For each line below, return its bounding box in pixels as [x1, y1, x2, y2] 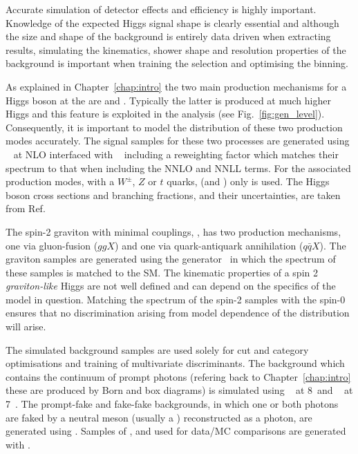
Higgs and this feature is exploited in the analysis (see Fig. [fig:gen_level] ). [6, 106, 325, 121]
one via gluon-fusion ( [6, 238, 98, 252]
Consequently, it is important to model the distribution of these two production [6, 120, 343, 134]
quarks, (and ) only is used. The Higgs [167, 174, 330, 189]
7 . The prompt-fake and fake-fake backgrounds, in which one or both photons [6, 397, 339, 411]
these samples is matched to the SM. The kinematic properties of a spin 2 [6, 265, 318, 279]
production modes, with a [6, 174, 115, 189]
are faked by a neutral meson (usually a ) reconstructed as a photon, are [6, 410, 312, 424]
